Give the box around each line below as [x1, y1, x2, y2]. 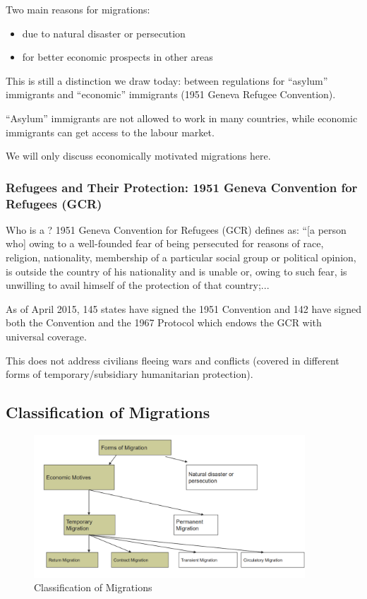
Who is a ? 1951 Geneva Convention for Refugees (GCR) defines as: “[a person [6, 222, 347, 237]
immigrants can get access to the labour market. [6, 124, 215, 139]
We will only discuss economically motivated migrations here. [6, 148, 271, 163]
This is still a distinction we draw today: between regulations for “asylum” [6, 73, 328, 88]
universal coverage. [6, 329, 87, 344]
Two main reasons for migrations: [6, 2, 150, 16]
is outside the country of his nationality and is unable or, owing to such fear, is [6, 263, 347, 278]
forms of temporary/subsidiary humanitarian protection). [6, 367, 253, 381]
